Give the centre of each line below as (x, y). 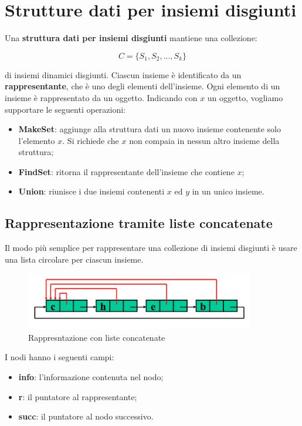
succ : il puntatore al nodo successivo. (86, 416)
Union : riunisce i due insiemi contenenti (91, 191)
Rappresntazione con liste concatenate (97, 337)
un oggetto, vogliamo (245, 97)
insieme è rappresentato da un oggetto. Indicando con (101, 97)
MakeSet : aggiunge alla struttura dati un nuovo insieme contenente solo (150, 129)
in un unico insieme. (228, 191)
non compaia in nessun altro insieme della (204, 140)
